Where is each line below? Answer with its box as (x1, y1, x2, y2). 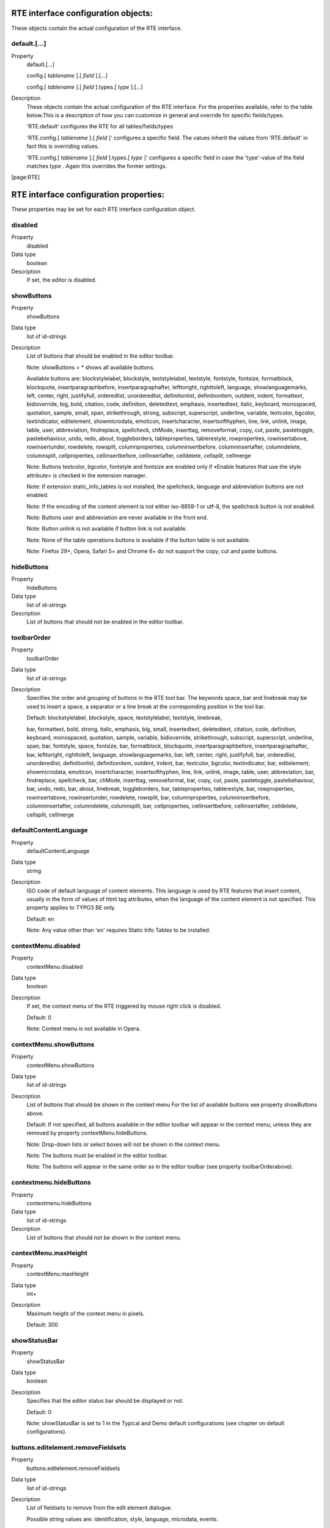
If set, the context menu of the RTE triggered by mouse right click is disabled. (26, 1002, 222, 1010)
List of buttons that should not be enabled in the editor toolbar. (26, 618, 185, 626)
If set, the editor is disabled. (26, 276, 97, 284)
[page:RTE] (11, 174, 40, 181)
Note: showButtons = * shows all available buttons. (26, 364, 155, 371)
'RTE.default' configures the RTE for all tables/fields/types (26, 123, 174, 130)
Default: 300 (26, 1321, 58, 1329)
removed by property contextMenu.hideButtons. (26, 1129, 148, 1137)
